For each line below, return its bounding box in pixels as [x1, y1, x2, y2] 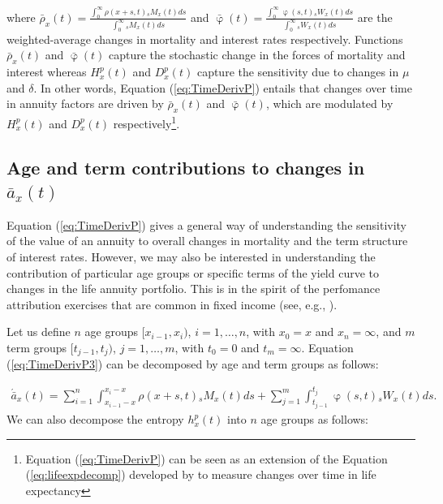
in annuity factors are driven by [6, 95, 164, 112]
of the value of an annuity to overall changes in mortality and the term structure [6, 232, 408, 249]
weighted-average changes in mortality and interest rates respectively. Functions [6, 30, 403, 47]
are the [357, 8, 393, 25]
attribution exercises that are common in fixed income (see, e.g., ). [6, 295, 338, 312]
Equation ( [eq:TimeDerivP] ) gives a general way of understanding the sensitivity [6, 216, 407, 233]
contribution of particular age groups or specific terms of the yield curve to [6, 264, 380, 281]
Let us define [6, 323, 71, 340]
